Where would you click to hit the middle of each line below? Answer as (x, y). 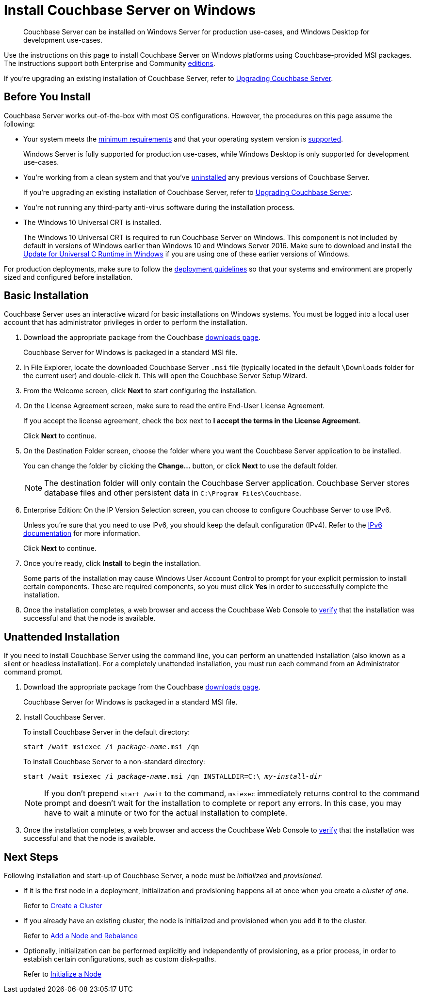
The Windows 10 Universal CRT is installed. (92, 222)
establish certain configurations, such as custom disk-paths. (120, 959)
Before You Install (47, 97)
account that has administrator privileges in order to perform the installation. (126, 322)
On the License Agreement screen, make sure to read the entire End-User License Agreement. (174, 406)
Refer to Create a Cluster (63, 906)
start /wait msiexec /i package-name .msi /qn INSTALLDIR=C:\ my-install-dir (173, 777)
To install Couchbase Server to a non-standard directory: (114, 762)
